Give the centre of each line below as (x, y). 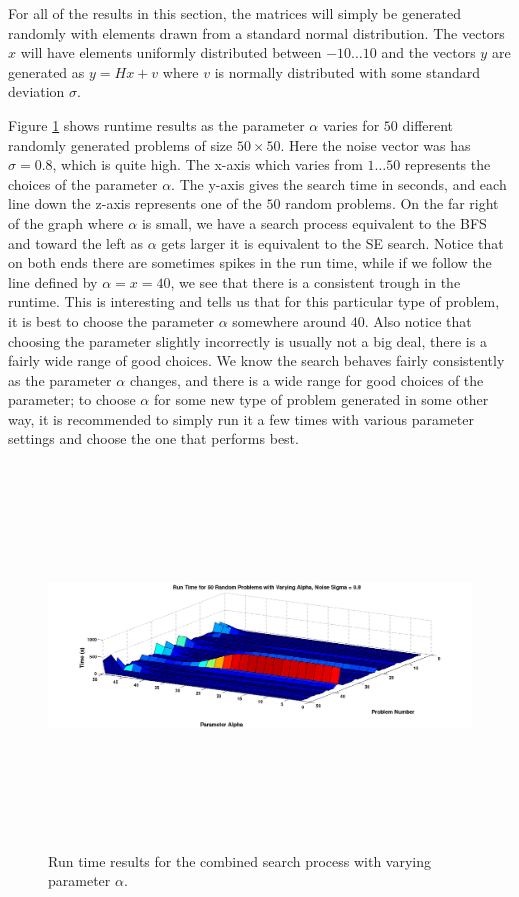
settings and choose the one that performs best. (153, 438)
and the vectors (428, 52)
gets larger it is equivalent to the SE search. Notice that (332, 242)
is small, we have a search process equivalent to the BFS (314, 222)
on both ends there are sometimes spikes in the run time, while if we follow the (250, 262)
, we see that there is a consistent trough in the (315, 281)
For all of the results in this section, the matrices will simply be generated (235, 13)
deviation (36, 91)
